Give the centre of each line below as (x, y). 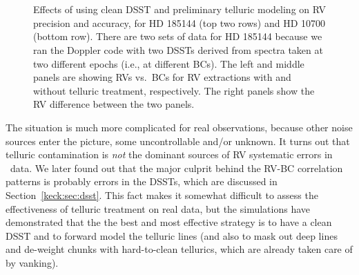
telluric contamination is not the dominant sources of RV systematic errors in (169, 154)
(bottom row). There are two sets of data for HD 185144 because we (178, 36)
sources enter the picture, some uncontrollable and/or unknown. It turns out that (178, 141)
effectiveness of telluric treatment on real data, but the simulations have (158, 208)
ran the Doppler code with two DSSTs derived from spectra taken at (178, 49)
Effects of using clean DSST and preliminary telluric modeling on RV (179, 9)
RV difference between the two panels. (114, 104)
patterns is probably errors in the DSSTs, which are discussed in (142, 181)
